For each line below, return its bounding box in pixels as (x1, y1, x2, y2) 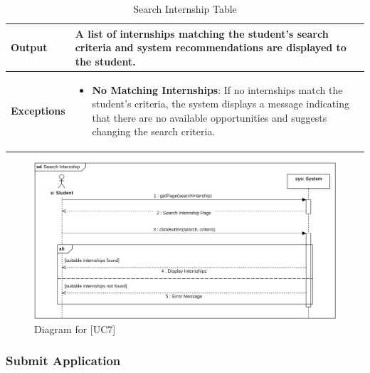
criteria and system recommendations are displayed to (75, 40, 347, 55)
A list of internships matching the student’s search (75, 26, 329, 41)
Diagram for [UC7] (34, 321, 116, 336)
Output (11, 40, 48, 55)
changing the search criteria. (92, 124, 216, 139)
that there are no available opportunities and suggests (92, 110, 327, 125)
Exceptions (11, 103, 65, 118)
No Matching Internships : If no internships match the (92, 82, 343, 97)
